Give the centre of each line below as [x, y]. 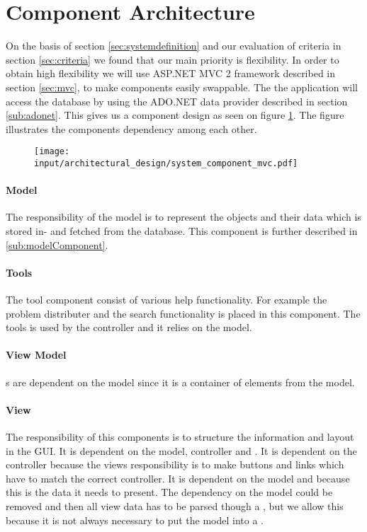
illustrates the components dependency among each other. [131, 128]
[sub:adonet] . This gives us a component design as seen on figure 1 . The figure [175, 115]
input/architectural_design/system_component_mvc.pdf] [166, 163]
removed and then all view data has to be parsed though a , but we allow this [175, 505]
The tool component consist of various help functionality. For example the [166, 299]
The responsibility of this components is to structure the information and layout [180, 436]
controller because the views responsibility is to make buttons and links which [175, 464]
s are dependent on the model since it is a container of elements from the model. [180, 382]
